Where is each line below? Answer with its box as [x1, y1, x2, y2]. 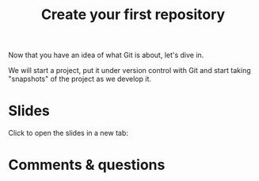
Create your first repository [40, 6, 226, 24]
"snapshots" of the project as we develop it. [8, 74, 152, 84]
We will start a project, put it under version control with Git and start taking [8, 66, 251, 75]
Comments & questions [8, 156, 166, 174]
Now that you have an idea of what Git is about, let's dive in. [8, 50, 204, 60]
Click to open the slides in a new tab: [8, 129, 129, 138]
